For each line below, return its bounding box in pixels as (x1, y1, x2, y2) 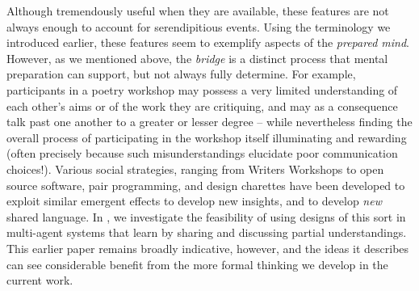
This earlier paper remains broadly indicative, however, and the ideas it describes (6, 239, 409, 256)
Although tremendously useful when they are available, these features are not (6, 2, 389, 19)
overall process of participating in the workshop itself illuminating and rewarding (6, 129, 407, 145)
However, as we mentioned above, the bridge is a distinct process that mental (6, 49, 388, 66)
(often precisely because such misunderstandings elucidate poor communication (6, 145, 398, 162)
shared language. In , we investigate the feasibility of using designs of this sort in (6, 208, 406, 225)
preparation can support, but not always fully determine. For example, (6, 65, 356, 82)
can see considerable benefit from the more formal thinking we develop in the (6, 255, 388, 272)
